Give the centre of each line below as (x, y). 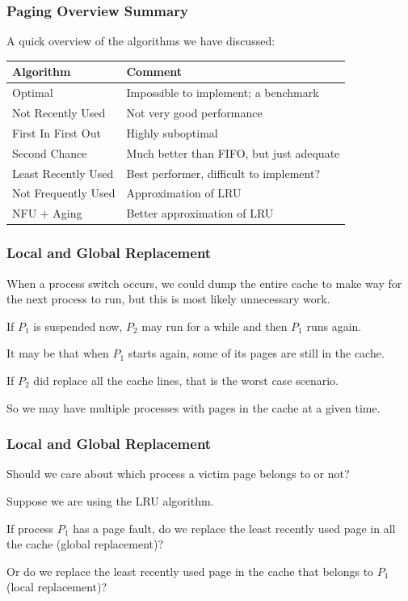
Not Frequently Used (64, 193)
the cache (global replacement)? (85, 544)
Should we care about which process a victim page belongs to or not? (178, 474)
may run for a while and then (215, 326)
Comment (154, 72)
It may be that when (58, 353)
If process (30, 528)
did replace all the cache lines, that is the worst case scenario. (186, 380)
